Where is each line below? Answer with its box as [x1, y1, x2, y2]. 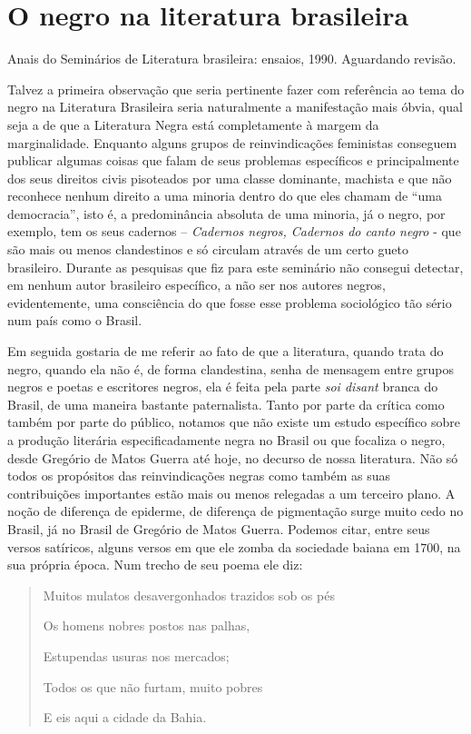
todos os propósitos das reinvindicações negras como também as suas [7, 466, 391, 485]
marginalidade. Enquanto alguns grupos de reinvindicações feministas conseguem [7, 133, 457, 152]
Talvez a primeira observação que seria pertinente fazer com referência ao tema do [7, 79, 465, 98]
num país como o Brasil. [7, 311, 142, 330]
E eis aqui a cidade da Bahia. [43, 708, 207, 727]
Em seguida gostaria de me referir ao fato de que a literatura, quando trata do [7, 342, 444, 361]
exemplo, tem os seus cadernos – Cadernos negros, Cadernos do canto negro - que [7, 222, 461, 241]
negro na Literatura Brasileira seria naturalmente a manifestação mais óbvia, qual [7, 97, 463, 116]
